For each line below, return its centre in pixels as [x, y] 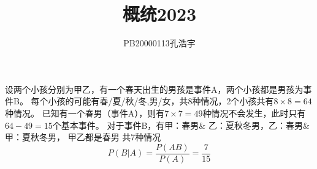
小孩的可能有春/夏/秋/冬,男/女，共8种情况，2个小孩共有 [161, 101]
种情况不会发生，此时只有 [254, 113]
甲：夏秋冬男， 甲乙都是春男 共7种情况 [83, 137]
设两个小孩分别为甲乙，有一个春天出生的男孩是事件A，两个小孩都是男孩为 [154, 89]
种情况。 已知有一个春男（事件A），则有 [85, 113]
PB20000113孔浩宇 [159, 43]
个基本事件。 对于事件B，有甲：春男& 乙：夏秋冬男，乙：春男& [181, 125]
